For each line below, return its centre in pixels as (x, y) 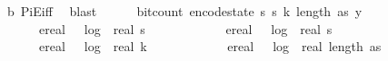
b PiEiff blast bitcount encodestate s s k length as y (184, 11)
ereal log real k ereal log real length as (210, 46)
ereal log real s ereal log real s (185, 28)
